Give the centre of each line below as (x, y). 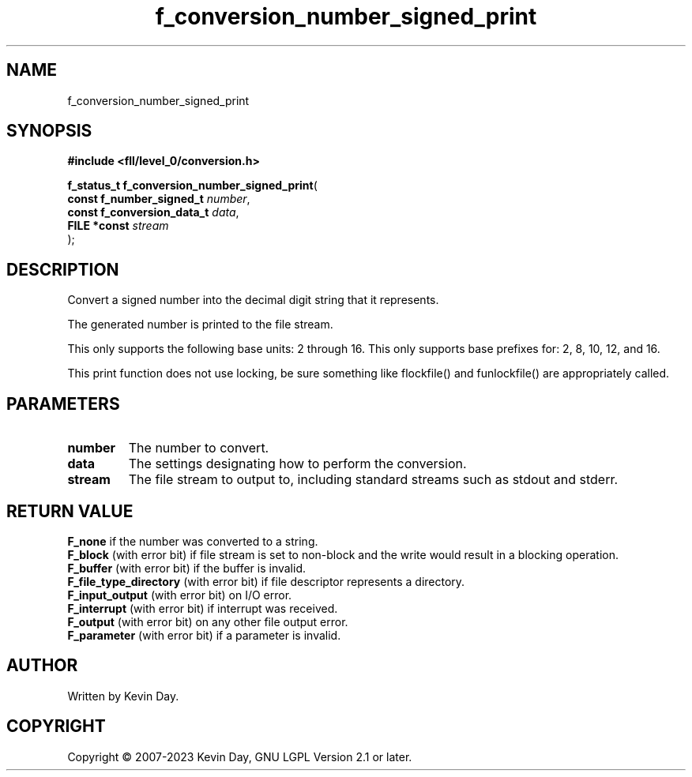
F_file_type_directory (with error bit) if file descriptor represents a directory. (266, 581)
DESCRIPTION (63, 269)
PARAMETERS (63, 404)
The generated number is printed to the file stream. (200, 325)
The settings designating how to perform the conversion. (297, 464)
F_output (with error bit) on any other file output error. (208, 621)
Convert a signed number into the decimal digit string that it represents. (253, 300)
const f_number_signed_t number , (159, 199)
